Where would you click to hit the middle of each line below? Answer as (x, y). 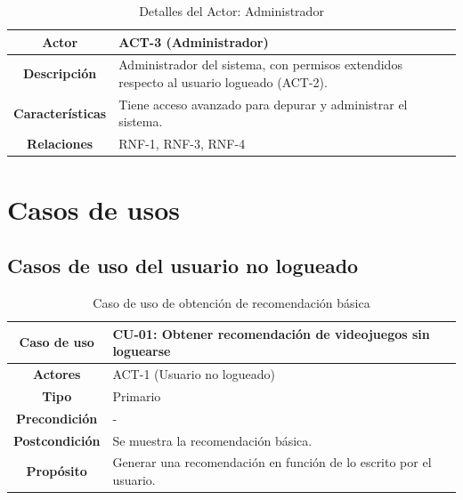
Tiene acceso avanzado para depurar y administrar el (263, 104)
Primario (137, 395)
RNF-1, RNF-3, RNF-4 (182, 144)
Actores (57, 374)
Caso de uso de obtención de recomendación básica (231, 302)
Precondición (57, 418)
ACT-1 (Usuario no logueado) (194, 374)
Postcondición (57, 440)
